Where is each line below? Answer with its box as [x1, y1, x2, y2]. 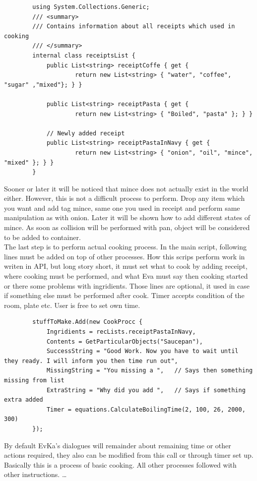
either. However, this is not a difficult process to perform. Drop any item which [4, 193, 245, 203]
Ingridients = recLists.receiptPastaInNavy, [46, 328, 196, 335]
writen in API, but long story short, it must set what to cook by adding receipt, [4, 261, 248, 271]
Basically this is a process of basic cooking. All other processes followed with [4, 459, 237, 470]
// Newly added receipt [46, 129, 125, 137]
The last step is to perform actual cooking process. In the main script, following [4, 241, 247, 252]
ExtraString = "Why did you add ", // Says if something [46, 386, 246, 394]
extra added [4, 396, 43, 404]
